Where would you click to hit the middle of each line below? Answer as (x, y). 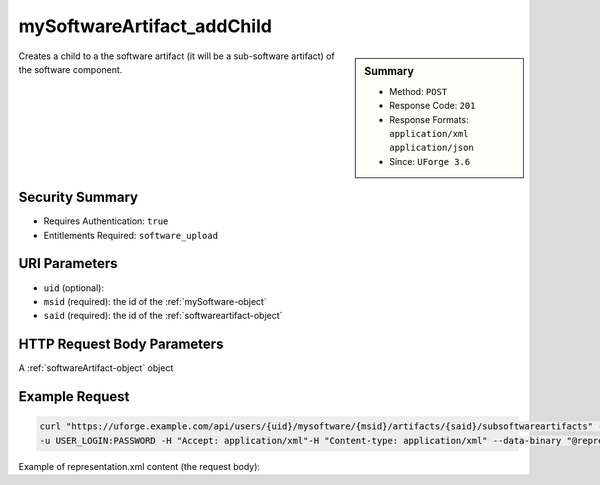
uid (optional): (74, 287)
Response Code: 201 (432, 106)
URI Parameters (68, 263)
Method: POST (418, 91)
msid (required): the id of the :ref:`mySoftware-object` (155, 301)
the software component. (70, 69)
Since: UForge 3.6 (430, 161)
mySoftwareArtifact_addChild (145, 26)
